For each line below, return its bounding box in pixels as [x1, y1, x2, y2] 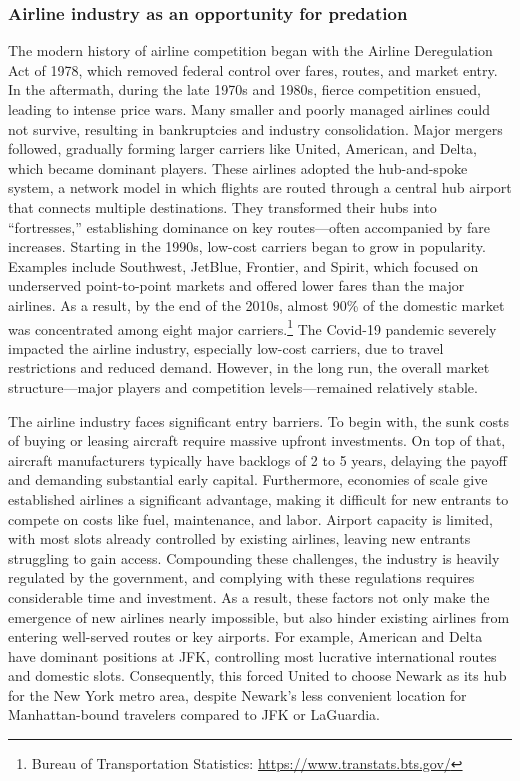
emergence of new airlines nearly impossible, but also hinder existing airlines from [8, 606, 510, 627]
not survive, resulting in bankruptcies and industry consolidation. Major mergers [8, 118, 503, 139]
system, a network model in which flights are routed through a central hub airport [8, 177, 512, 198]
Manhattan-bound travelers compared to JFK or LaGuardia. [8, 704, 381, 725]
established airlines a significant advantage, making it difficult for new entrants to [8, 488, 509, 509]
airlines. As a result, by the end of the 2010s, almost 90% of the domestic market [8, 294, 505, 315]
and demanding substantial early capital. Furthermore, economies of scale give [8, 469, 488, 490]
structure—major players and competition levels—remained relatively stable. [8, 376, 478, 397]
